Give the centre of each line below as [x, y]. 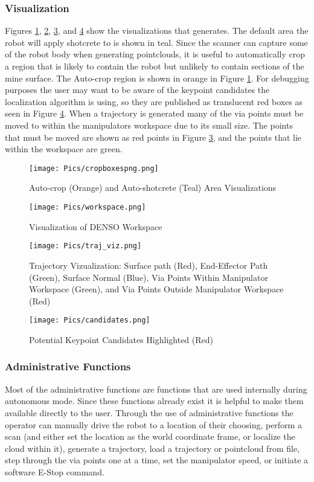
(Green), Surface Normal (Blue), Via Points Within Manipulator [149, 277]
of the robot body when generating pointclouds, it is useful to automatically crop [155, 54]
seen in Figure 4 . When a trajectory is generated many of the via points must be [154, 113]
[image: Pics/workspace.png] [88, 207]
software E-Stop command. [55, 471]
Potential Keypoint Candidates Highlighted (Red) [121, 339]
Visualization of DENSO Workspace [96, 226]
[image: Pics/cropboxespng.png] [94, 168]
